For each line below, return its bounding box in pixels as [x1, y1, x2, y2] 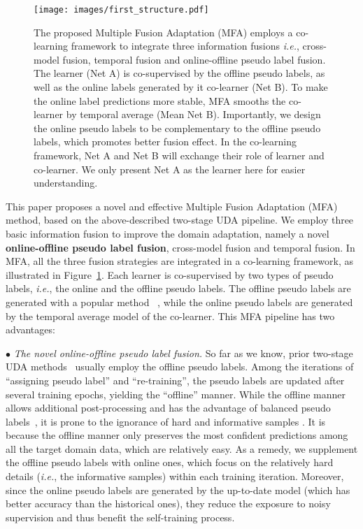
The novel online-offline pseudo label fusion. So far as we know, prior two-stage [13, 345, 353, 360]
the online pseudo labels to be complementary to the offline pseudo [34, 120, 321, 135]
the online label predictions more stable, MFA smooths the [34, 93, 286, 108]
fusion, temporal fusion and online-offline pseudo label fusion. [62, 52, 326, 66]
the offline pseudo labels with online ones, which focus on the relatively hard [6, 455, 334, 470]
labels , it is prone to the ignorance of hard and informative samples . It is [6, 414, 326, 428]
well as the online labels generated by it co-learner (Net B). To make [34, 80, 328, 94]
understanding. [34, 175, 98, 190]
